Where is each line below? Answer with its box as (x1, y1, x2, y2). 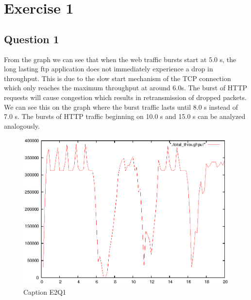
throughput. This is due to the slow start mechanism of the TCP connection (4, 73, 231, 83)
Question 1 (4, 31, 59, 46)
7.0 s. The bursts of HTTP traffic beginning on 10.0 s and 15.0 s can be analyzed (4, 111, 246, 121)
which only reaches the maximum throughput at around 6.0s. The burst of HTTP (4, 83, 248, 93)
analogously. (4, 120, 40, 131)
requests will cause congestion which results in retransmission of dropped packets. (4, 92, 247, 102)
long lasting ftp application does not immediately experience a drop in (4, 64, 213, 74)
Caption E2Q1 (23, 286, 67, 297)
